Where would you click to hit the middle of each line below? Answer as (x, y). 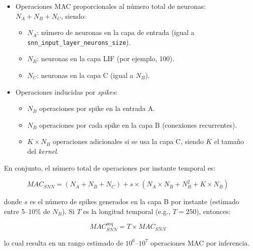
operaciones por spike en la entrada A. (97, 108)
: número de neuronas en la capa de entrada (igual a (115, 32)
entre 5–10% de (27, 211)
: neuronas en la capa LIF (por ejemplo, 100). (106, 58)
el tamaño (229, 141)
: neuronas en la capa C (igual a (85, 75)
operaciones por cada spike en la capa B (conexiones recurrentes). (138, 125)
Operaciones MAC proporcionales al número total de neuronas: (111, 6)
